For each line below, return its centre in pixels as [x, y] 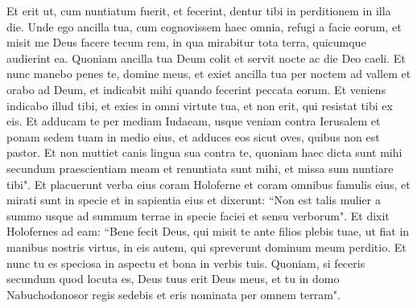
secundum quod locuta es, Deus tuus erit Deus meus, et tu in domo [173, 279]
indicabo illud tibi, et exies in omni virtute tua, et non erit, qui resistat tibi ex [200, 105]
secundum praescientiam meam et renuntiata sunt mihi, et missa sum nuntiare [200, 168]
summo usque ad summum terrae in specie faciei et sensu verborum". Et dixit [198, 215]
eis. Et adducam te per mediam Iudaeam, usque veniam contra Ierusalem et [194, 121]
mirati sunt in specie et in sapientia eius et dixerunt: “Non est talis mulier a [194, 200]
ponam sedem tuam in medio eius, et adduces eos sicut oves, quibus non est [193, 136]
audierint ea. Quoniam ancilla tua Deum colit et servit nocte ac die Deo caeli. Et [206, 57]
